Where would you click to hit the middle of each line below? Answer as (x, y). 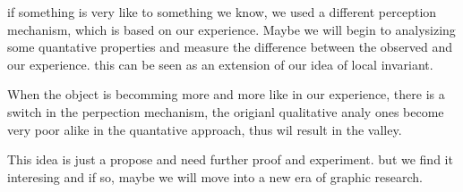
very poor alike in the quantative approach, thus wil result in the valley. (205, 129)
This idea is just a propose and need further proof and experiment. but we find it (230, 159)
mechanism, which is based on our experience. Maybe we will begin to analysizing (231, 29)
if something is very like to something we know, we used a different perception (222, 12)
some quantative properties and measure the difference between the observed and (230, 47)
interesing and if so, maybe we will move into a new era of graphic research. (215, 176)
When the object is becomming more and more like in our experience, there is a (226, 94)
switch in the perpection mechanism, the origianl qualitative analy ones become (226, 111)
